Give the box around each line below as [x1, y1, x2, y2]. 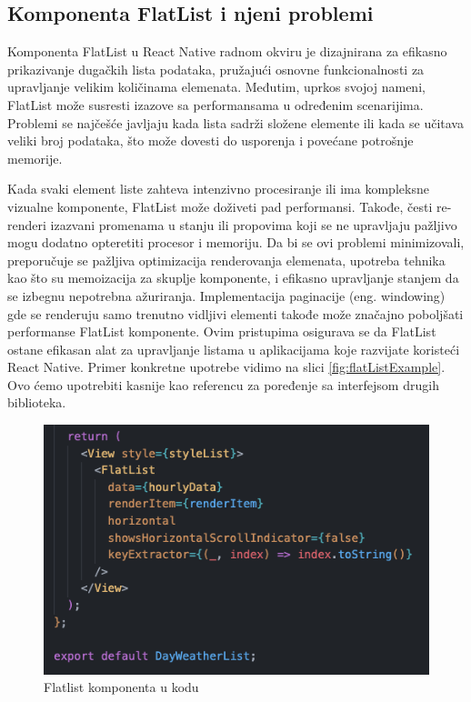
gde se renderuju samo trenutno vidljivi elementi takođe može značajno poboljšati [7, 304, 464, 323]
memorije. [7, 148, 63, 167]
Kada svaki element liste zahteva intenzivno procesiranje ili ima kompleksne [7, 179, 429, 198]
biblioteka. [7, 393, 66, 412]
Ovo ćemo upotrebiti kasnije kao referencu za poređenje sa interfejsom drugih [7, 375, 439, 394]
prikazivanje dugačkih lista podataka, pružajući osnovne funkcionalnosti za [7, 59, 425, 78]
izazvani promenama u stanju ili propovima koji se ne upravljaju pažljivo [50, 215, 457, 234]
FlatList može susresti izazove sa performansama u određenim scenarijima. [7, 95, 424, 114]
